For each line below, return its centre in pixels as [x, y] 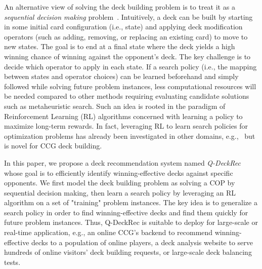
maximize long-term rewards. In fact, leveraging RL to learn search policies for [126, 126]
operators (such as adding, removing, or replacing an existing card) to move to [126, 36]
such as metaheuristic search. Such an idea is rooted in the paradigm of [115, 106]
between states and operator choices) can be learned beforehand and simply [121, 76]
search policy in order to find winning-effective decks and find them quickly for [126, 212]
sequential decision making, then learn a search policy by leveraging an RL [120, 192]
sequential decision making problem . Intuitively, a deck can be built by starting [128, 16]
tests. [12, 262]
